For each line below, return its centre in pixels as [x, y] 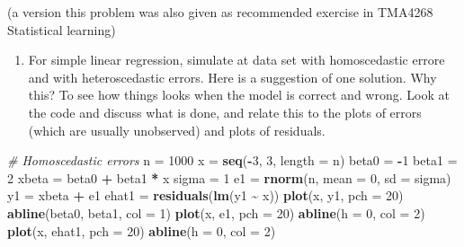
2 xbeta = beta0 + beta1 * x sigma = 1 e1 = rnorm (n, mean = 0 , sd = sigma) [229, 177]
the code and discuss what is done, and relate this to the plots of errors [225, 112]
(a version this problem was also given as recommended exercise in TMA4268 [220, 12]
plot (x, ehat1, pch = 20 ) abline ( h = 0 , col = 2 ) [142, 230]
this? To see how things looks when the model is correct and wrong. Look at [239, 95]
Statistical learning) [62, 29]
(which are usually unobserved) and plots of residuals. [177, 130]
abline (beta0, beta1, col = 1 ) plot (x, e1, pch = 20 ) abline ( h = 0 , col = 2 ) [216, 212]
